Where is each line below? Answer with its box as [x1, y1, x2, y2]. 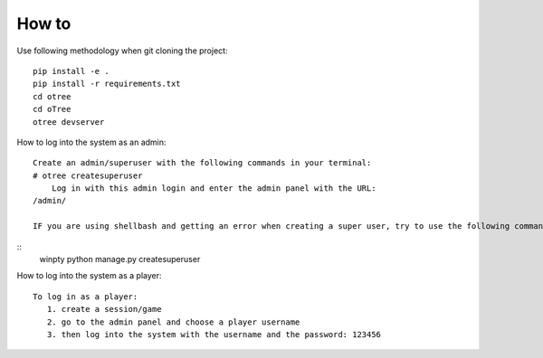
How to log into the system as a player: [16, 270, 162, 281]
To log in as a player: [33, 291, 138, 302]
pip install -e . [33, 66, 110, 76]
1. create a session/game [46, 304, 162, 315]
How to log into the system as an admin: [16, 137, 167, 147]
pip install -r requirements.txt [33, 79, 181, 89]
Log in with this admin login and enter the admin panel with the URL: [51, 184, 376, 193]
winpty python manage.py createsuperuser [39, 254, 201, 265]
